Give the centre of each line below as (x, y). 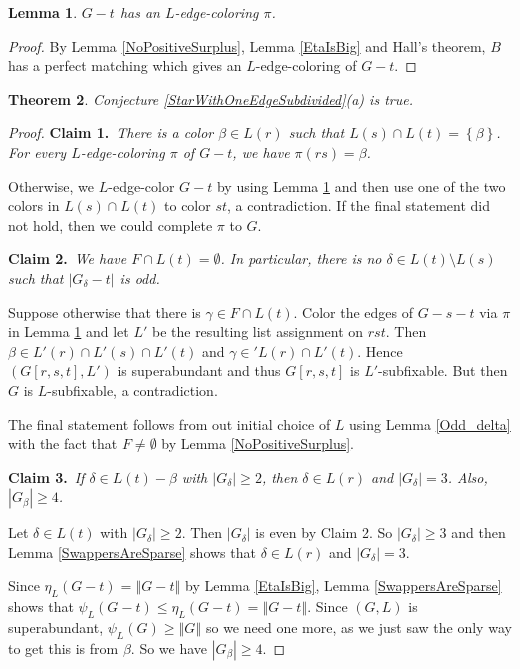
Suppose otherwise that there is (104, 311)
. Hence (380, 350)
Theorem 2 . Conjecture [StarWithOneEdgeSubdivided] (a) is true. (210, 98)
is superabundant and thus (199, 370)
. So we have (169, 647)
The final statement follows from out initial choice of (169, 423)
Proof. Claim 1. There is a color (111, 132)
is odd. (139, 277)
